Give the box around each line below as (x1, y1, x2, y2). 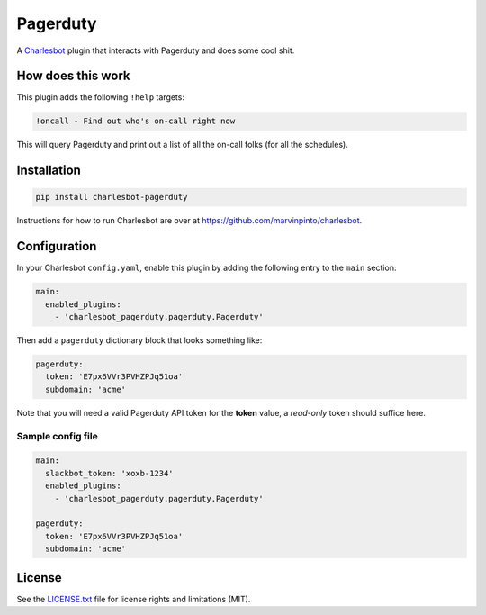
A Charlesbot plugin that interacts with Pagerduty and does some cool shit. (16, 45, 295, 56)
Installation (16, 163, 81, 178)
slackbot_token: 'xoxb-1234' (45, 468, 175, 478)
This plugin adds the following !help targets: (16, 92, 184, 103)
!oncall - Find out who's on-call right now (35, 116, 236, 126)
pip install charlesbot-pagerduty (35, 192, 188, 203)
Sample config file (16, 430, 98, 442)
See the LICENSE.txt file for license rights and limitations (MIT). (16, 593, 251, 604)
